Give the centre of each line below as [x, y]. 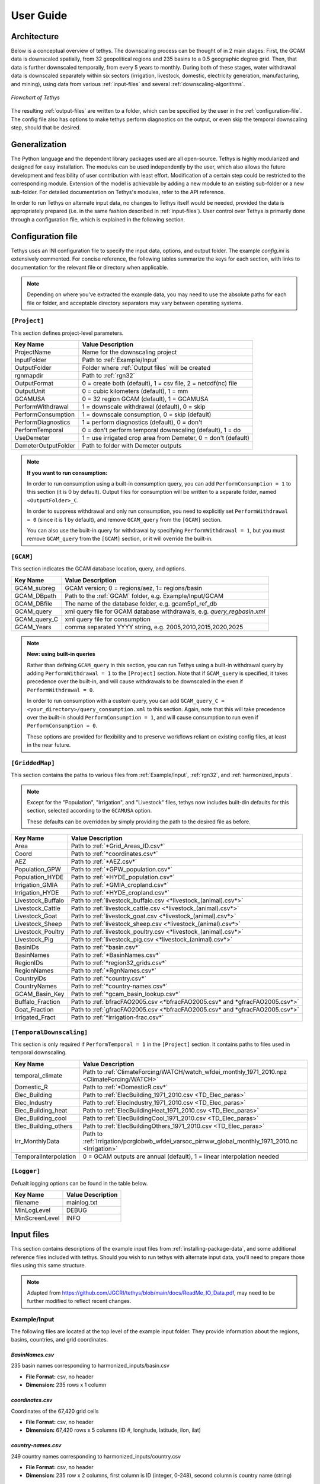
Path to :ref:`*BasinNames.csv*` [116, 955]
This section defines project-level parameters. [67, 333]
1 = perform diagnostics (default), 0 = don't [142, 423]
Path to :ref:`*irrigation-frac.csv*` [118, 1017]
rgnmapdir [29, 376]
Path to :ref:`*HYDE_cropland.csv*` [121, 893]
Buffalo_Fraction [37, 1002]
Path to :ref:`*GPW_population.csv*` [122, 870]
